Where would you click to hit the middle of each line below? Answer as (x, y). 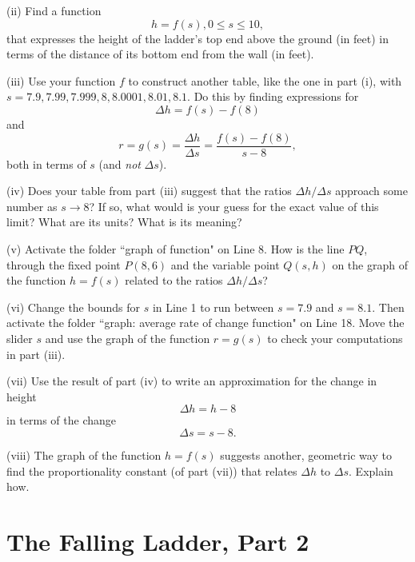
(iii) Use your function (61, 80)
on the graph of (370, 264)
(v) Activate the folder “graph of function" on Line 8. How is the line (176, 249)
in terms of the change (61, 420)
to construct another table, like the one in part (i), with (265, 80)
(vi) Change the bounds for (73, 307)
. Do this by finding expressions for (273, 96)
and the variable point (225, 264)
